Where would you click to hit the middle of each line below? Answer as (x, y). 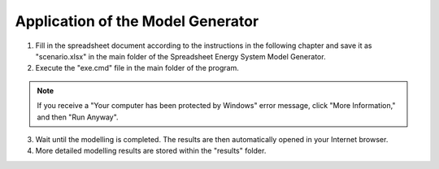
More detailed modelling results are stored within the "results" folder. (151, 151)
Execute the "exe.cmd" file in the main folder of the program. (137, 68)
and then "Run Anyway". (78, 117)
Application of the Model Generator (137, 21)
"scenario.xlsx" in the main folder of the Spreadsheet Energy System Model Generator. (180, 56)
